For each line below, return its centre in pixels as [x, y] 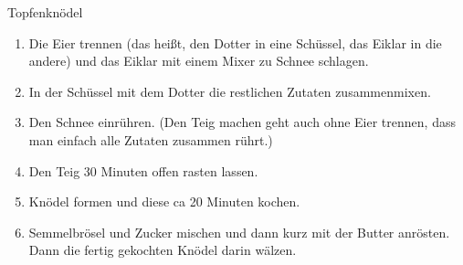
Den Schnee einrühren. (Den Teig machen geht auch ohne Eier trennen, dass [242, 122]
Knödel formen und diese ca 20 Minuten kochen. [164, 201]
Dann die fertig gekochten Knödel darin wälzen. [163, 250]
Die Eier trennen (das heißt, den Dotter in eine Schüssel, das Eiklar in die [235, 42]
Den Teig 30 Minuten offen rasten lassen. [143, 170]
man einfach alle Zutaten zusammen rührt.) [151, 139]
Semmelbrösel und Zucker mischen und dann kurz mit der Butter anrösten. [239, 232]
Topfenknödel [45, 12]
